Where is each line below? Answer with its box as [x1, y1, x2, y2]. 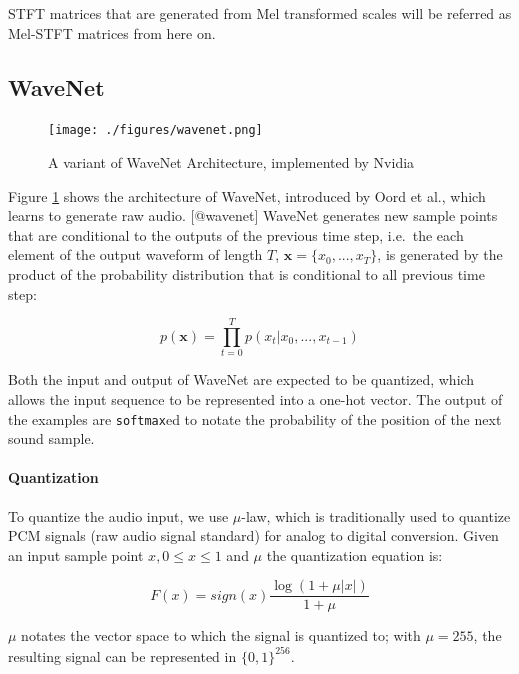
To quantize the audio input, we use [8, 505, 229, 526]
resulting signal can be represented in [8, 645, 237, 666]
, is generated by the [377, 244, 503, 265]
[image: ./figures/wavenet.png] [48, 123, 263, 138]
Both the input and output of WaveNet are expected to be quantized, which [8, 369, 475, 390]
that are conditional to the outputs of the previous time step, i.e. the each [8, 224, 464, 245]
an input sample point [8, 544, 144, 565]
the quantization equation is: [266, 544, 443, 565]
